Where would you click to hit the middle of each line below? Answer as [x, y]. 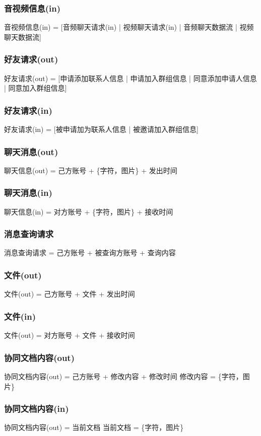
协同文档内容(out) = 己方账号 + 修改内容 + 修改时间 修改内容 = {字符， [123, 376]
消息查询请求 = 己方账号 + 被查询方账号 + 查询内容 [90, 252]
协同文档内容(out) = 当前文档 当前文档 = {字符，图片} [94, 427]
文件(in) [20, 316]
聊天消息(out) [31, 151]
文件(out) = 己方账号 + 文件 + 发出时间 [70, 294]
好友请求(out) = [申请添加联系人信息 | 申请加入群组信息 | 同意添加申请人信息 [130, 78]
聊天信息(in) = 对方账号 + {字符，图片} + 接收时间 [89, 211]
